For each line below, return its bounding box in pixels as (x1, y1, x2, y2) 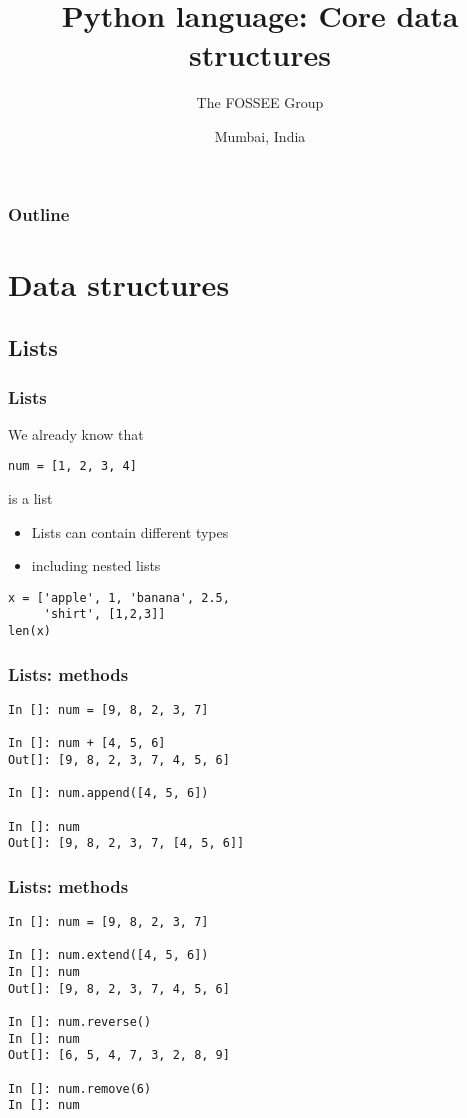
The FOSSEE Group (196, 92, 324, 113)
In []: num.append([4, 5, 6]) (8, 786, 209, 801)
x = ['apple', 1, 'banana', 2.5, (8, 590, 230, 605)
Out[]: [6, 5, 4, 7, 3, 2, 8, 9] (8, 1048, 230, 1063)
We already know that (8, 423, 144, 444)
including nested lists (31, 555, 161, 576)
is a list (8, 488, 53, 509)
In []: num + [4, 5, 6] (8, 736, 166, 751)
